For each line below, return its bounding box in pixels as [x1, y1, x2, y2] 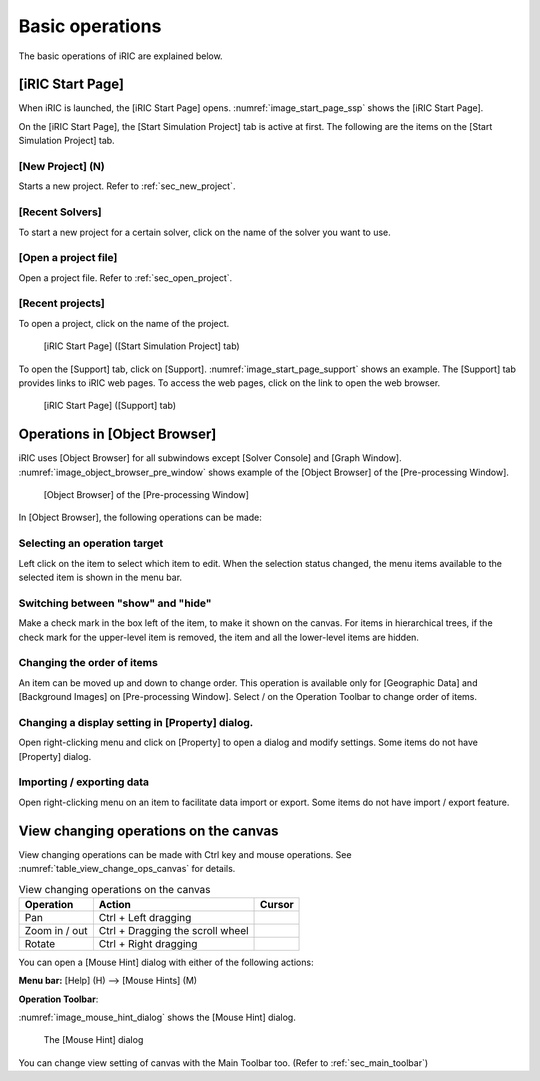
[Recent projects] [18, 296, 105, 310]
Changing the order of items [18, 656, 159, 670]
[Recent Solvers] [18, 205, 102, 219]
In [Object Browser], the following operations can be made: [18, 511, 262, 524]
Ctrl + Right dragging [98, 936, 198, 950]
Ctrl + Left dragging [98, 910, 192, 924]
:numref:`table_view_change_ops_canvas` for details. [18, 863, 236, 874]
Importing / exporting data [18, 775, 150, 789]
